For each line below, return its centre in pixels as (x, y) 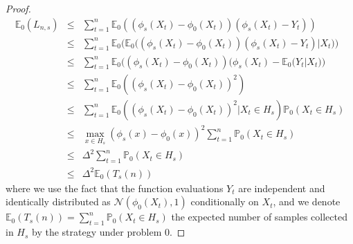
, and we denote (307, 201)
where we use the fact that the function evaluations (115, 188)
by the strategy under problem (97, 232)
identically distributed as (58, 201)
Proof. (18, 8)
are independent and (282, 188)
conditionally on (225, 201)
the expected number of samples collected (259, 217)
